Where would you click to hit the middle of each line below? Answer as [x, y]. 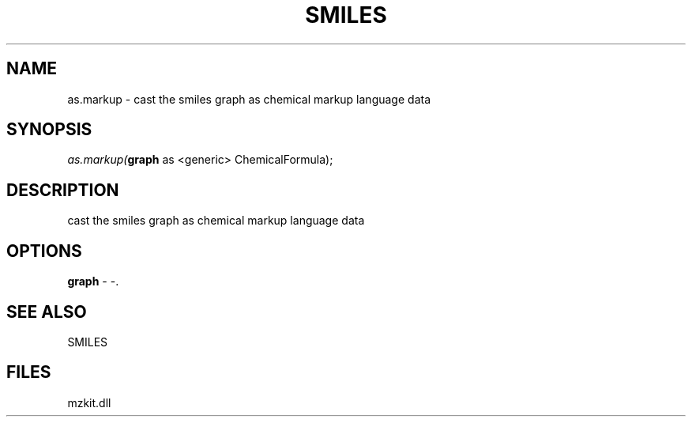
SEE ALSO [47, 312]
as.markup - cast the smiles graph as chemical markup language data [249, 99]
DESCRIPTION [63, 190]
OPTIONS [44, 251]
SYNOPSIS [49, 130]
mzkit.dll [89, 402]
